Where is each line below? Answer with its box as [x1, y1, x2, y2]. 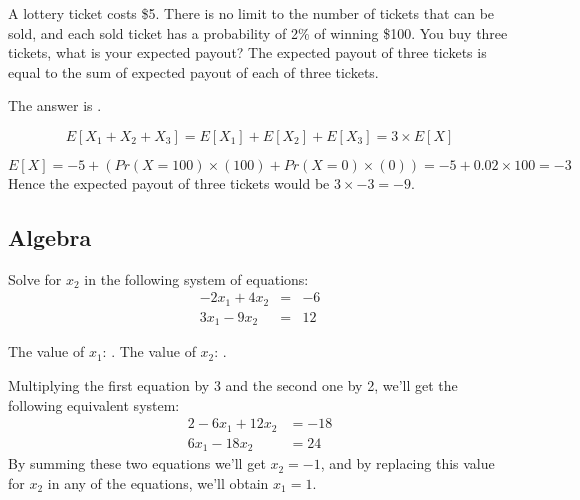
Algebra [8, 221, 92, 252]
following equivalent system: [8, 394, 180, 415]
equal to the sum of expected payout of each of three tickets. [8, 61, 379, 82]
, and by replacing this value [320, 453, 495, 474]
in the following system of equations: [84, 268, 309, 289]
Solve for [8, 268, 62, 289]
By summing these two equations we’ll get [8, 453, 266, 474]
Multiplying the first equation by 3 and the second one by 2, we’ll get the [8, 374, 458, 395]
